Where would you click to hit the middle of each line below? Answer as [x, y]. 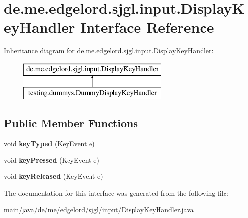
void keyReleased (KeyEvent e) [54, 176]
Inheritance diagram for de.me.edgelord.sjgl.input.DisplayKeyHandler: [109, 51]
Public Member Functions [71, 123]
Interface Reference [147, 27]
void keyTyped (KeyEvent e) [49, 143]
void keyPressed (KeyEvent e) [52, 160]
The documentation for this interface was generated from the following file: [116, 193]
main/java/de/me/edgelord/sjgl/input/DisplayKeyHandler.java [99, 209]
